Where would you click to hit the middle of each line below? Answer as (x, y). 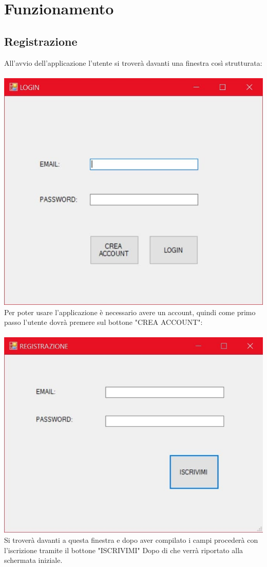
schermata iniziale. (33, 560)
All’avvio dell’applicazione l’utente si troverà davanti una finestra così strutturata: (133, 62)
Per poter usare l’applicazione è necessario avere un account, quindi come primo (130, 312)
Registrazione (41, 41)
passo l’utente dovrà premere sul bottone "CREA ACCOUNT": (103, 322)
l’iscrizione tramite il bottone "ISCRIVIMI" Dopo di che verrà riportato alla (124, 550)
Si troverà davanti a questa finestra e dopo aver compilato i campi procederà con (131, 540)
